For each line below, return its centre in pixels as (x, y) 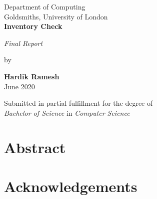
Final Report (23, 43)
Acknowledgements (71, 186)
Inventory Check (33, 26)
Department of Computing (45, 6)
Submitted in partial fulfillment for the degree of (78, 103)
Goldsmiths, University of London (56, 16)
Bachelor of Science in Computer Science (67, 112)
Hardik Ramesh (32, 76)
